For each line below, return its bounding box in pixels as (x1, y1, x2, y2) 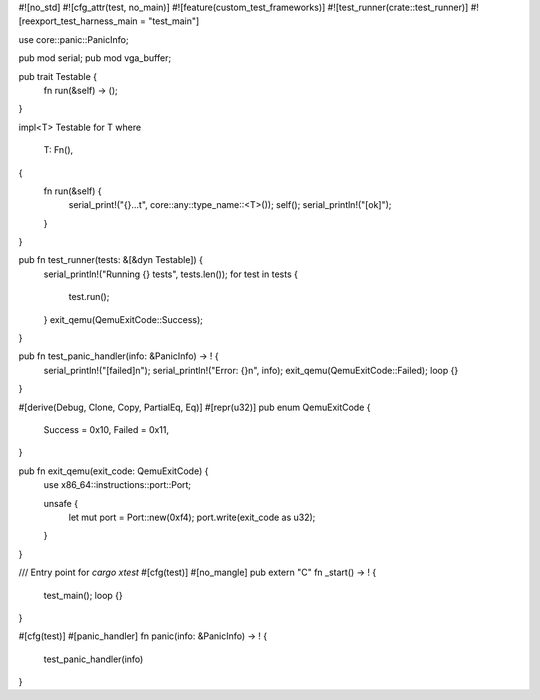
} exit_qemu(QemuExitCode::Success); (43, 313, 204, 325)
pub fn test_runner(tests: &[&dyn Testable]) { (18, 254, 204, 266)
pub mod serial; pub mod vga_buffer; (18, 52, 172, 64)
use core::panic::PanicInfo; (18, 33, 129, 45)
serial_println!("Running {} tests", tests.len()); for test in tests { (43, 268, 299, 280)
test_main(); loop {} (43, 589, 124, 601)
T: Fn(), (43, 144, 74, 156)
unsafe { (43, 497, 79, 509)
